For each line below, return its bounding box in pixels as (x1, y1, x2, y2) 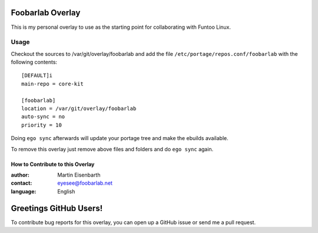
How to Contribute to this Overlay (11, 161, 95, 168)
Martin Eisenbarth (57, 171, 101, 178)
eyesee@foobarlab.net (57, 179, 113, 187)
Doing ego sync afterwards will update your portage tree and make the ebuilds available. (11, 135, 229, 142)
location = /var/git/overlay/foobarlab (21, 105, 137, 112)
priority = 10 (21, 121, 62, 128)
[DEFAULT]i (21, 72, 53, 79)
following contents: (11, 59, 58, 66)
